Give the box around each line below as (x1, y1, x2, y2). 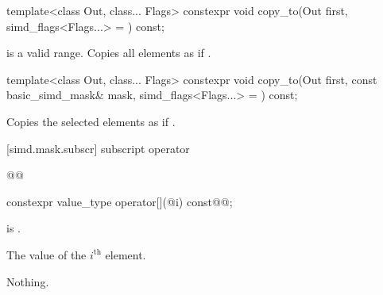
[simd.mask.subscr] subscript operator (6, 140, 190, 156)
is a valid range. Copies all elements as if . (6, 44, 211, 61)
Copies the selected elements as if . (6, 113, 176, 129)
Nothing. (6, 273, 49, 289)
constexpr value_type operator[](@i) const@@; (6, 193, 233, 209)
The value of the (6, 246, 87, 262)
